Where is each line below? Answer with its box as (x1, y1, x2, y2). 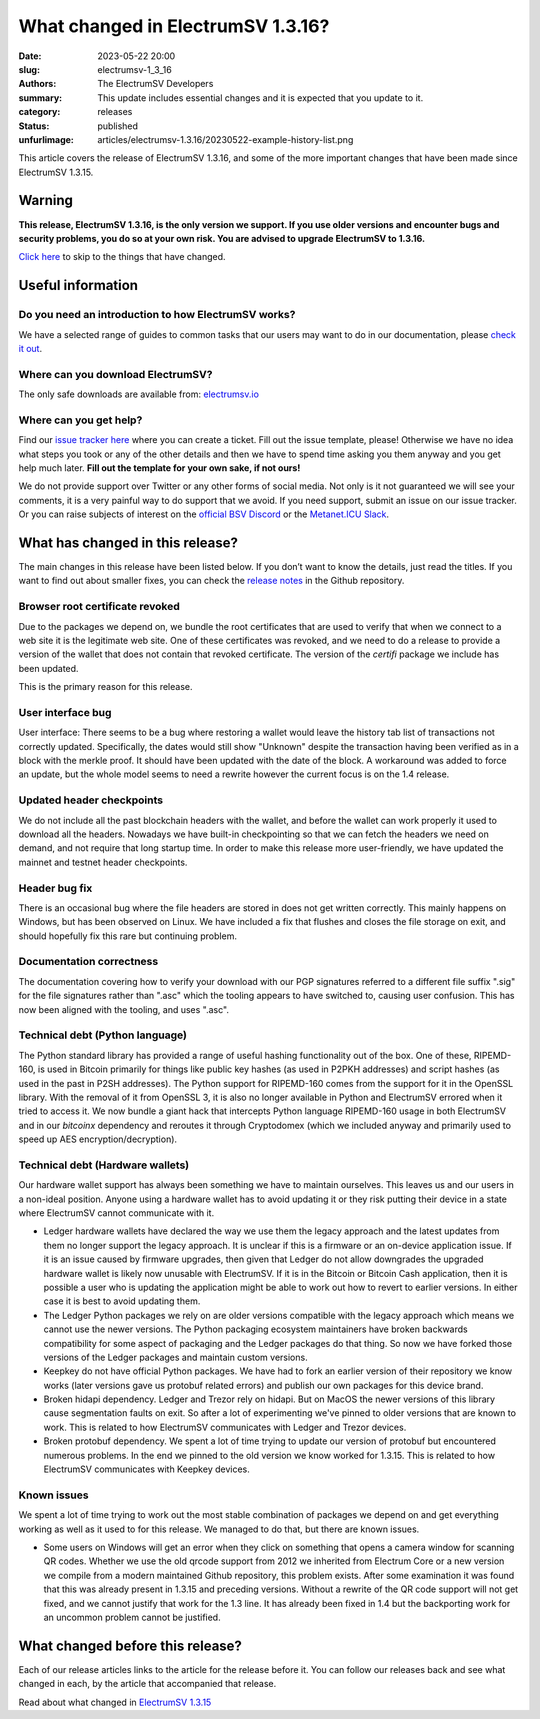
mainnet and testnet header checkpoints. (18, 856, 188, 868)
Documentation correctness (18, 955, 159, 969)
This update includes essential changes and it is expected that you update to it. (97, 91, 424, 104)
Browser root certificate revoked (18, 600, 180, 614)
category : (18, 106, 61, 118)
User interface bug (18, 705, 112, 719)
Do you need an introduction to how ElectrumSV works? (18, 308, 296, 322)
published (97, 120, 139, 132)
